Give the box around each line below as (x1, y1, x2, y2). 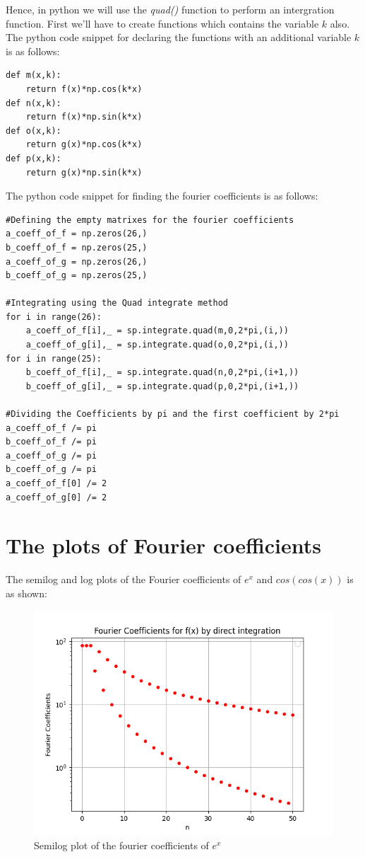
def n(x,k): (6, 98, 61, 108)
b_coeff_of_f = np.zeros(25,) (6, 242, 148, 253)
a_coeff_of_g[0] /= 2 (6, 492, 107, 502)
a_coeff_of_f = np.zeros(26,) (6, 229, 148, 239)
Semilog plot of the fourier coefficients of (34, 838, 209, 853)
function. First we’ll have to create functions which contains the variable (6, 16, 319, 30)
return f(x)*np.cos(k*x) (25, 84, 143, 94)
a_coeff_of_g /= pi (6, 450, 97, 461)
